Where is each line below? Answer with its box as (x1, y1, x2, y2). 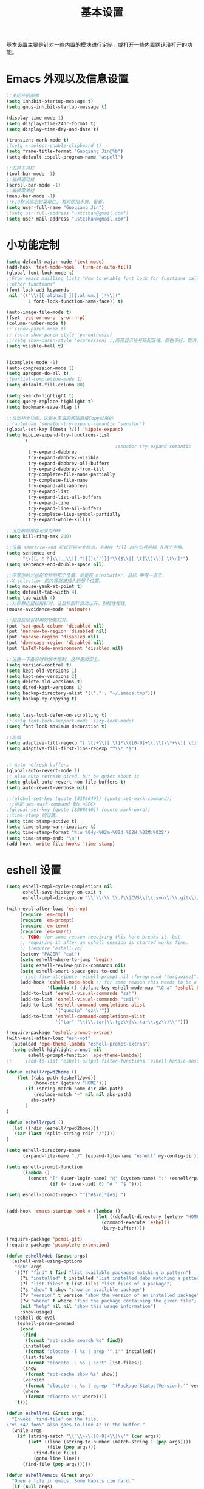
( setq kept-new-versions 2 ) (6, 673, 78, 679)
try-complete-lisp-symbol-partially (28, 511, 121, 517)
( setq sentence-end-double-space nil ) (6, 561, 104, 567)
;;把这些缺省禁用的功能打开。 (6, 617, 71, 623)
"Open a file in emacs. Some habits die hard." (12, 1477, 135, 1484)
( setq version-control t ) (6, 662, 72, 668)
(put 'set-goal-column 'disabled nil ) (6, 623, 104, 629)
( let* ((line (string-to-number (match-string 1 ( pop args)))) (28, 1439, 191, 1445)
